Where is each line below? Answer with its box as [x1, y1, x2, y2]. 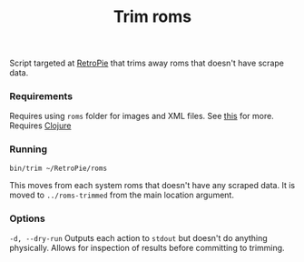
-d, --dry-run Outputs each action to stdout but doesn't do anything [9, 233, 268, 244]
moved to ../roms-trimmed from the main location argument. [9, 189, 234, 200]
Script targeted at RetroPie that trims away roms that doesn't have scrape [9, 57, 284, 69]
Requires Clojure [9, 120, 72, 131]
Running [9, 143, 48, 156]
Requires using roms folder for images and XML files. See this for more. [9, 111, 274, 122]
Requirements [9, 90, 74, 103]
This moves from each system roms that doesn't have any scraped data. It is [9, 179, 296, 190]
